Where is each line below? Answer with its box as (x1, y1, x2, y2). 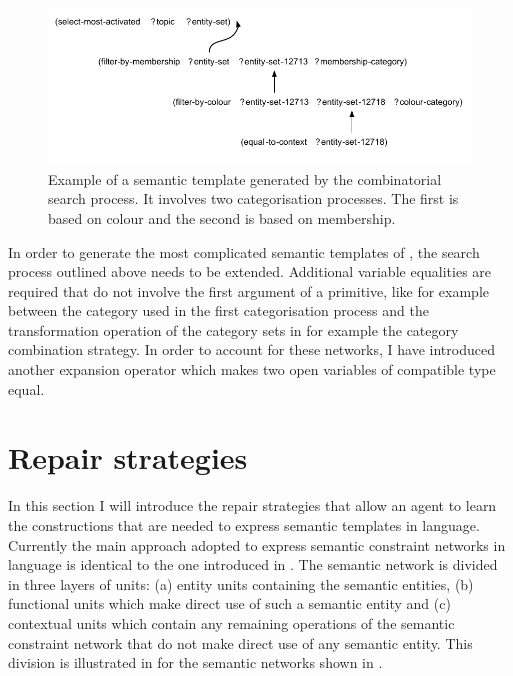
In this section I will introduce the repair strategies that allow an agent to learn (8, 495, 497, 516)
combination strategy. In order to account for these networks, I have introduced (8, 339, 495, 360)
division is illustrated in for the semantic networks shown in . (8, 652, 383, 673)
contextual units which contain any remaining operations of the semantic (8, 612, 455, 633)
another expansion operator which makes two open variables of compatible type (8, 359, 496, 380)
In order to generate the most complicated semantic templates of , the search (8, 241, 480, 262)
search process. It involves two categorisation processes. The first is (48, 188, 459, 209)
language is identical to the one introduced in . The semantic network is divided (8, 554, 498, 575)
